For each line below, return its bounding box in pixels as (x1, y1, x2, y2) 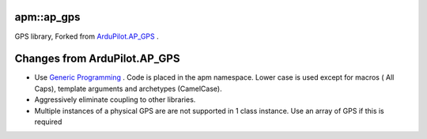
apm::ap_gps (14, 10, 81, 24)
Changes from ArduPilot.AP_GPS (14, 52, 180, 66)
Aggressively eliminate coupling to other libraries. (34, 95, 196, 104)
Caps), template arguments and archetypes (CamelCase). (34, 84, 222, 93)
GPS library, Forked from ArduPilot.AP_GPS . (14, 32, 160, 41)
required (34, 117, 62, 126)
